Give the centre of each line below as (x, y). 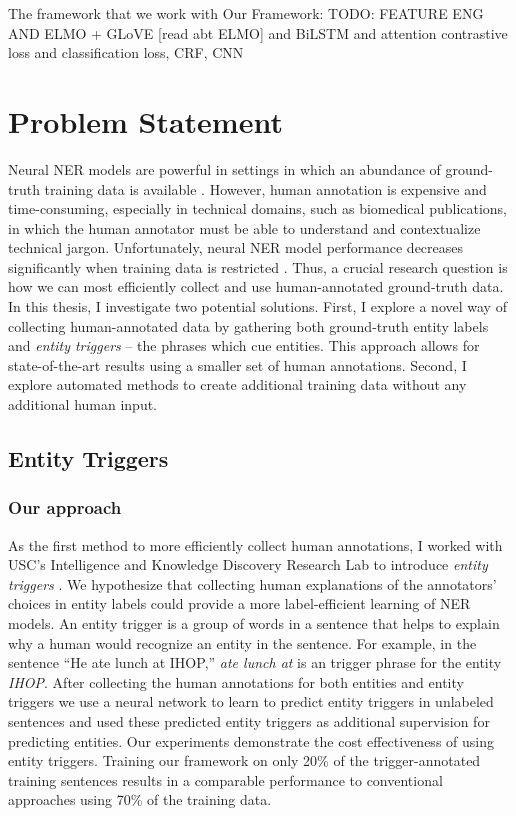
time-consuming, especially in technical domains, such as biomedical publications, (258, 208)
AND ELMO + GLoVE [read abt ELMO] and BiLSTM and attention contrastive (258, 32)
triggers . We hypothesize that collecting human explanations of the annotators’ (252, 583)
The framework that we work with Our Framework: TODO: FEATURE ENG (246, 13)
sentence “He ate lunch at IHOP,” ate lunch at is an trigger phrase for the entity (255, 662)
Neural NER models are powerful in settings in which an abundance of (224, 168)
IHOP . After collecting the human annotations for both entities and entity (236, 681)
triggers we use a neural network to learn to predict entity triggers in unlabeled (251, 701)
